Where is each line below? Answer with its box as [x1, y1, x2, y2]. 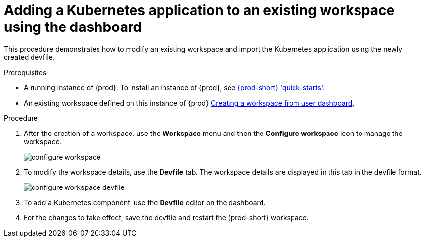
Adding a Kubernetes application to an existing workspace [4, 2, 395, 19]
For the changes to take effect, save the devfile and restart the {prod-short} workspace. [24, 213, 309, 222]
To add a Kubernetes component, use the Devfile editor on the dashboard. [24, 198, 266, 207]
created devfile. [4, 53, 55, 61]
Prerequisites [4, 68, 47, 77]
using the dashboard [4, 19, 142, 35]
